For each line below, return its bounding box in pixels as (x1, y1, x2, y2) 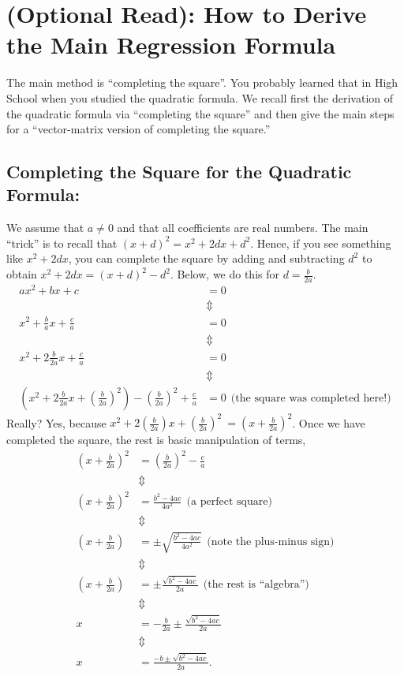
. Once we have (292, 414, 365, 431)
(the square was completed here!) (230, 392, 391, 404)
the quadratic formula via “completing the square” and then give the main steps (6, 105, 395, 121)
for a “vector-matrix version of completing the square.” (6, 121, 271, 137)
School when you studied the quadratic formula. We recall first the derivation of (6, 89, 393, 106)
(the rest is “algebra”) (203, 579, 309, 591)
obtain (6, 266, 37, 282)
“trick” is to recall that (6, 234, 118, 251)
